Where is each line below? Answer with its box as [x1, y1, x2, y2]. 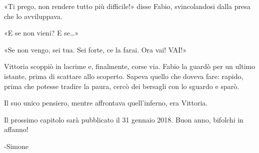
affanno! [4, 124, 28, 134]
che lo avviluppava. [4, 10, 62, 21]
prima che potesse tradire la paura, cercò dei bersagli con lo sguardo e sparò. [4, 80, 239, 91]
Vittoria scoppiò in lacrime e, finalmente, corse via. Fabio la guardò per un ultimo [4, 61, 255, 71]
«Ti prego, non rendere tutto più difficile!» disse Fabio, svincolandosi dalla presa [4, 1, 250, 11]
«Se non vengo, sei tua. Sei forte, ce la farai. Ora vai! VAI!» [4, 44, 186, 54]
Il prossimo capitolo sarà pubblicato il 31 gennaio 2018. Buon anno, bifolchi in [4, 114, 243, 124]
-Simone [4, 140, 28, 151]
